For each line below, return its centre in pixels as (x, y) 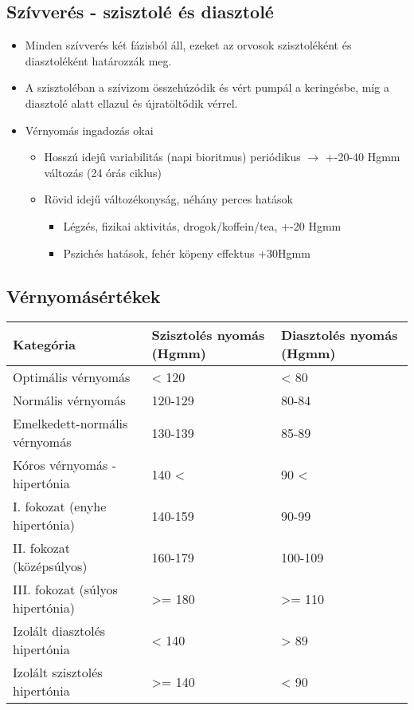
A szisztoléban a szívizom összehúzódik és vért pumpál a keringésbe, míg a (207, 87)
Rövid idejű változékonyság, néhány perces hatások (168, 199)
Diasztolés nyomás (339, 335)
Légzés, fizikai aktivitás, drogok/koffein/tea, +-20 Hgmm (202, 225)
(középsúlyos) (50, 566)
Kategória (44, 344)
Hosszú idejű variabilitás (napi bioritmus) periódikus (172, 157)
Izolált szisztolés (58, 673)
